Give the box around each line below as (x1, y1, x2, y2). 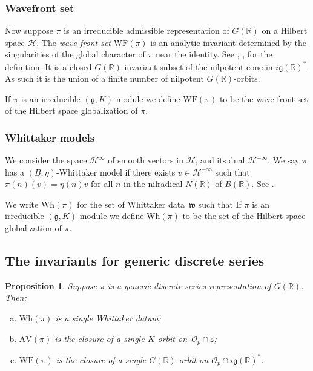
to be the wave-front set (219, 92, 308, 105)
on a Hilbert (262, 24, 308, 37)
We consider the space (5, 154, 87, 166)
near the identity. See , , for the (155, 48, 272, 61)
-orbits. (234, 72, 260, 85)
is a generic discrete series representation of (107, 279, 271, 292)
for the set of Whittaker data (77, 197, 185, 210)
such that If (198, 197, 242, 210)
